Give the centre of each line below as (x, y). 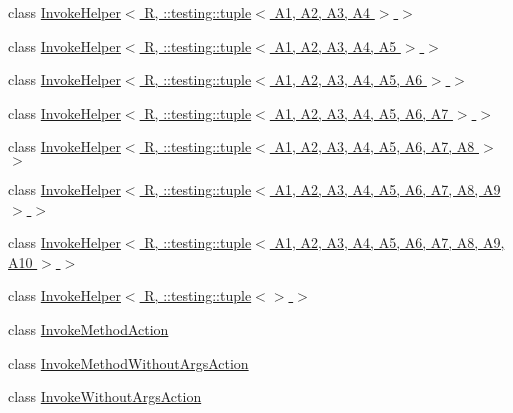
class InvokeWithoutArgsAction (105, 396)
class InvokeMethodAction (88, 328)
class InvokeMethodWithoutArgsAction (128, 362)
